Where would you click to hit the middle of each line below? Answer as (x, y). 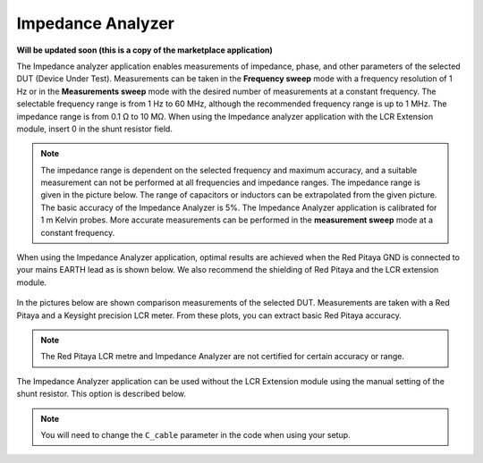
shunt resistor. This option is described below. (102, 394)
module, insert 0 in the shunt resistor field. (95, 129)
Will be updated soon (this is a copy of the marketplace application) (144, 50)
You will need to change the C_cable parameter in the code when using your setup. (195, 434)
